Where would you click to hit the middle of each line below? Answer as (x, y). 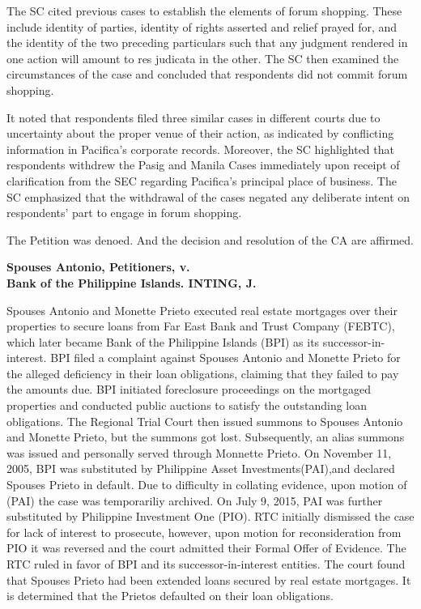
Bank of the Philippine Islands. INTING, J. (132, 282)
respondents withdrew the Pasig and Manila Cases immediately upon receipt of (203, 165)
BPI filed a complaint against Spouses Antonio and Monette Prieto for (225, 358)
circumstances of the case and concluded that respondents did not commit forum (207, 74)
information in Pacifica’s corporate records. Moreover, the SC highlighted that (200, 149)
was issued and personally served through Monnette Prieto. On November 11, (199, 452)
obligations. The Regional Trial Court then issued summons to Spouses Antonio (205, 421)
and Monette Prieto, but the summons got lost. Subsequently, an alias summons (206, 437)
